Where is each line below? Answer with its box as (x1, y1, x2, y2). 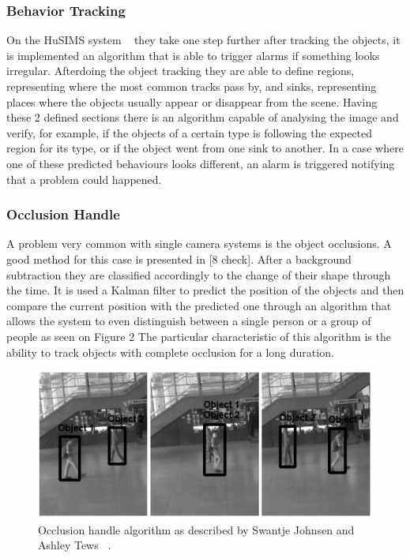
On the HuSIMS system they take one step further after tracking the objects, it (6, 32, 401, 48)
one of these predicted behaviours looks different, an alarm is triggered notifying (6, 155, 395, 171)
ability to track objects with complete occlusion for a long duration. (6, 343, 334, 360)
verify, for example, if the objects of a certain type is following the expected (6, 124, 373, 140)
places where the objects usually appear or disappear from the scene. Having (6, 93, 378, 110)
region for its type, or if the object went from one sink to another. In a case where (6, 140, 404, 156)
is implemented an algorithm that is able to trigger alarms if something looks (6, 47, 380, 63)
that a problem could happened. (6, 170, 162, 187)
